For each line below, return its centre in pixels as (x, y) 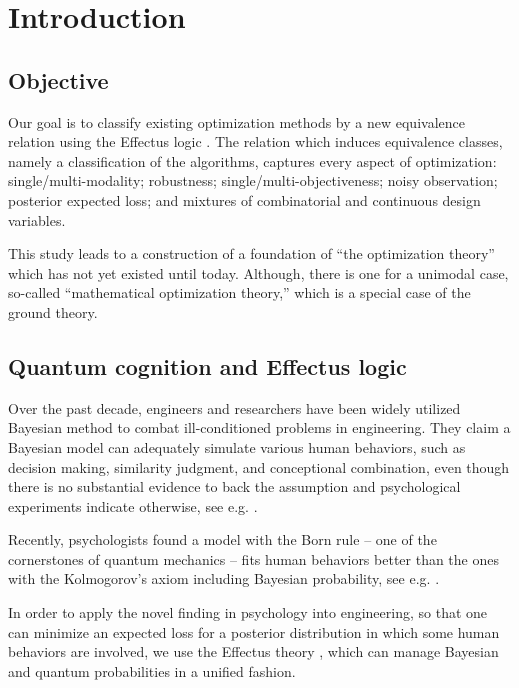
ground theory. (53, 311)
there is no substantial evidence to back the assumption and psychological (234, 486)
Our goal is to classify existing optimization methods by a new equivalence (236, 121)
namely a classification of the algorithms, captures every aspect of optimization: (252, 160)
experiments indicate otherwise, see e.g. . (133, 505)
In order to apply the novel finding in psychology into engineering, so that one (248, 612)
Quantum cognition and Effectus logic (207, 365)
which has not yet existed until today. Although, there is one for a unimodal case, (258, 272)
